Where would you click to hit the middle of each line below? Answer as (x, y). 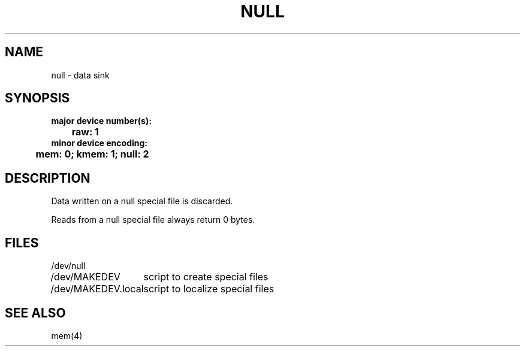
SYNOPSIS (37, 98)
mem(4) (67, 335)
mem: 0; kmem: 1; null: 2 (92, 154)
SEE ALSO (35, 313)
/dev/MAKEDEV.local (97, 289)
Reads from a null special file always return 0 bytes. (153, 220)
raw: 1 (85, 132)
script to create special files (206, 277)
